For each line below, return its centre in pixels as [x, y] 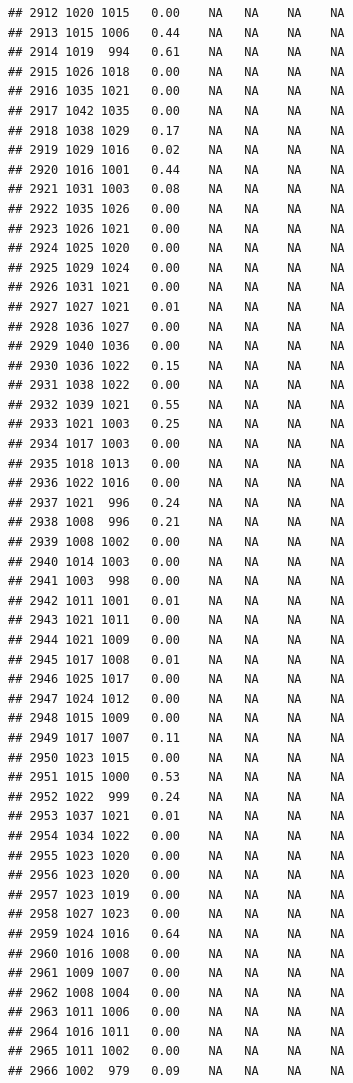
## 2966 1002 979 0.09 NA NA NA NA [176, 1071]
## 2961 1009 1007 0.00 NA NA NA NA [176, 973]
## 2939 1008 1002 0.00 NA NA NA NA [176, 542]
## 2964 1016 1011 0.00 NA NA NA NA [176, 1031]
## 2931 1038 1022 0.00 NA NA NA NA [176, 385]
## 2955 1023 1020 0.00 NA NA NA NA [176, 855]
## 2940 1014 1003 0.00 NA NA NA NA [176, 561]
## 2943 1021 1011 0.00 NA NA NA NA [176, 620]
